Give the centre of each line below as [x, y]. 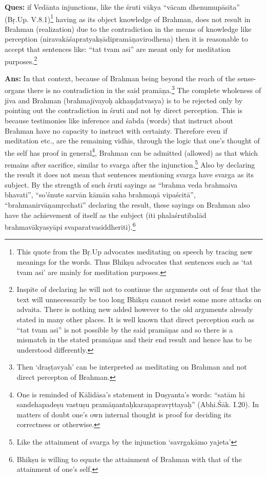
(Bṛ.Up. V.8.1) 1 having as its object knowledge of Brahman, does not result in [128, 18]
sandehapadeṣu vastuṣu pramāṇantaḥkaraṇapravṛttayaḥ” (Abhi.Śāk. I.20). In [138, 404]
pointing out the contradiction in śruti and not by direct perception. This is [124, 110]
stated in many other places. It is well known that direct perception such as [136, 319]
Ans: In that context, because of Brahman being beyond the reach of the [120, 78]
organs [15, 90]
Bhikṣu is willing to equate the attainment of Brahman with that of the [129, 459]
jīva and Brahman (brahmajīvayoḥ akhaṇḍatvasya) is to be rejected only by [124, 100]
